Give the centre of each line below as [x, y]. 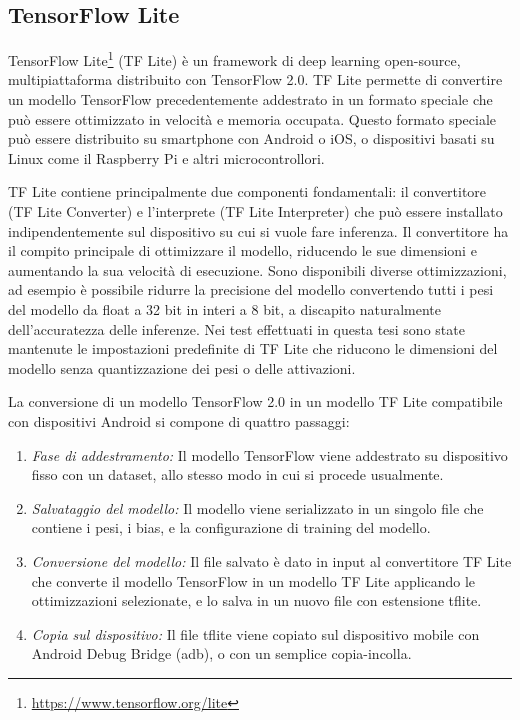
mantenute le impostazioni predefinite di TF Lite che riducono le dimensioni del [253, 348]
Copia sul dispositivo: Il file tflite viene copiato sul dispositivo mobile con [255, 633]
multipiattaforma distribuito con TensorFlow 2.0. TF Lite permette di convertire [255, 79]
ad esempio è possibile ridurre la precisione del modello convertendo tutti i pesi [251, 289]
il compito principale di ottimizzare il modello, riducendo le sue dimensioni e [242, 250]
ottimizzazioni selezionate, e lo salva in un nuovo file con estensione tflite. [256, 600]
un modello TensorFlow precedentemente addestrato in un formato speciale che [250, 99]
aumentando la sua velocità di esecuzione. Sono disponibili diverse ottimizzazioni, [257, 269]
